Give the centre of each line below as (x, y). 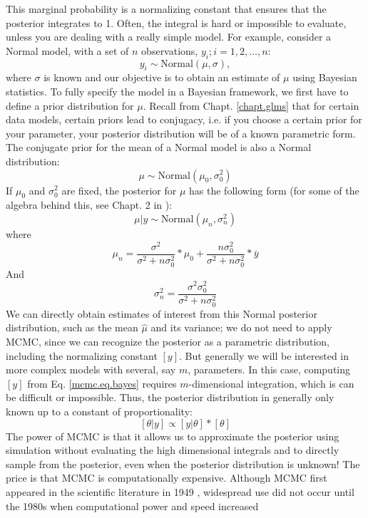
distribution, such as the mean (72, 327)
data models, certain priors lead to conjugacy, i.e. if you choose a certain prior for (184, 119)
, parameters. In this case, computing (269, 369)
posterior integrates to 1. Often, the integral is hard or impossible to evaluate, (176, 22)
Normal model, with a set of (67, 50)
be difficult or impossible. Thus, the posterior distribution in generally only (170, 397)
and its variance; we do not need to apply (241, 327)
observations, (170, 50)
